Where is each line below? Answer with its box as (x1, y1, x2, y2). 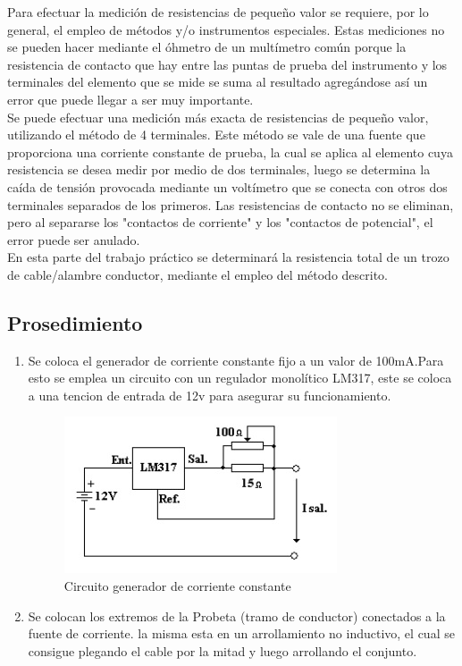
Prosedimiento (7, 308, 143, 336)
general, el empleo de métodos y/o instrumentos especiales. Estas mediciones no (7, 20, 445, 38)
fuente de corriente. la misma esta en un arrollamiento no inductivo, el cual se (28, 624, 455, 643)
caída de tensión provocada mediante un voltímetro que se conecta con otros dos (7, 177, 448, 196)
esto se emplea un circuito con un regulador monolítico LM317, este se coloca (28, 368, 452, 387)
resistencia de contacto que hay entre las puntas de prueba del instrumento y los (7, 55, 448, 73)
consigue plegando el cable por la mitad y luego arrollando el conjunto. (28, 641, 417, 660)
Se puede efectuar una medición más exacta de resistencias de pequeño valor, (7, 107, 429, 126)
